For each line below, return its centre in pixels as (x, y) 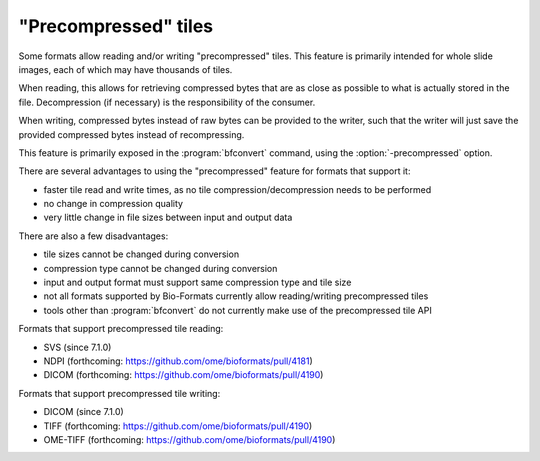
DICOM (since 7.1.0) (83, 412)
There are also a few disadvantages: (93, 236)
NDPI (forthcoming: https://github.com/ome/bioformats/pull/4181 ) (178, 361)
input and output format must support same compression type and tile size (197, 282)
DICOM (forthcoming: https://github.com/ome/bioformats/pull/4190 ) (183, 375)
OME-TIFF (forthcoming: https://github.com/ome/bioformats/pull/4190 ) (189, 439)
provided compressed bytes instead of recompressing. (131, 134)
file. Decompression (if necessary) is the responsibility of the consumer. (167, 102)
